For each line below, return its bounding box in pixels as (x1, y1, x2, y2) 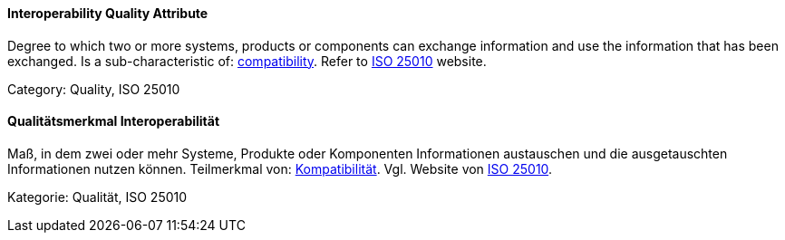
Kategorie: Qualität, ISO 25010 (7, 188, 188, 205)
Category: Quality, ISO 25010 (7, 81, 180, 97)
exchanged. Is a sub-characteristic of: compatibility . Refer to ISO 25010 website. (7, 53, 487, 69)
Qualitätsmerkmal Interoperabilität (7, 113, 220, 130)
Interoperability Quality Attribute (7, 5, 208, 21)
